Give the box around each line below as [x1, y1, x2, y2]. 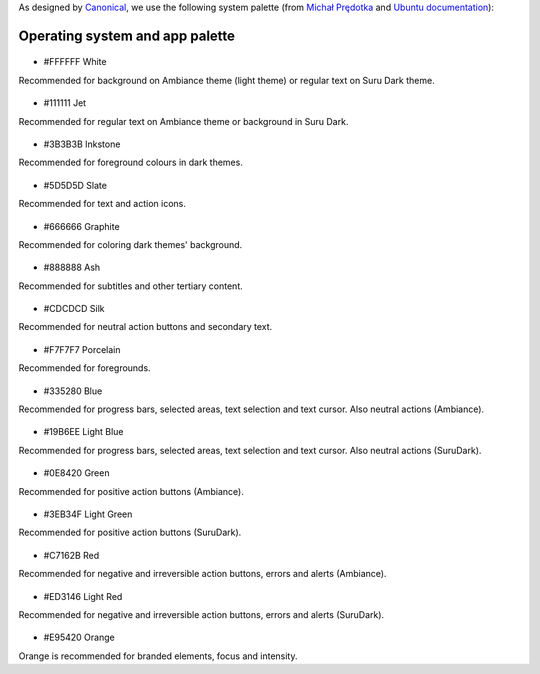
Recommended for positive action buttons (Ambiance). [18, 485, 244, 497]
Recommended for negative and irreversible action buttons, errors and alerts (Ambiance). [18, 568, 387, 580]
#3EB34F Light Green [43, 508, 133, 520]
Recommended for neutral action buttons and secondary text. [18, 321, 273, 333]
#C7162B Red [43, 549, 100, 561]
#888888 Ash [43, 261, 101, 274]
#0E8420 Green [43, 467, 110, 479]
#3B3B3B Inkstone [43, 138, 121, 150]
